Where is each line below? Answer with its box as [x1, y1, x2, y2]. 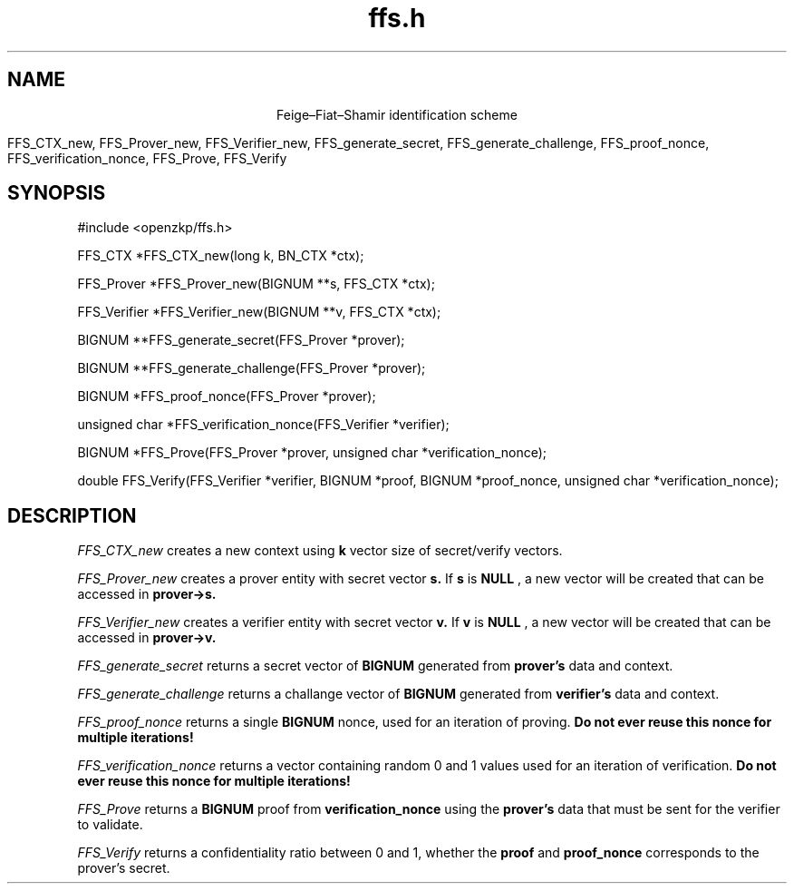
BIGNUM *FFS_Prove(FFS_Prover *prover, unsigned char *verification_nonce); [77, 445, 547, 461]
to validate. [77, 817, 143, 833]
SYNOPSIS [7, 181, 106, 205]
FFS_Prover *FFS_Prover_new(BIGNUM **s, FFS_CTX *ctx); [77, 276, 435, 292]
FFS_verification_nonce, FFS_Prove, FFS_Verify [7, 150, 287, 166]
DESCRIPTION [7, 504, 137, 527]
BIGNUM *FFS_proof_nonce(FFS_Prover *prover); [77, 388, 376, 405]
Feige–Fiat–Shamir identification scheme [276, 106, 518, 122]
